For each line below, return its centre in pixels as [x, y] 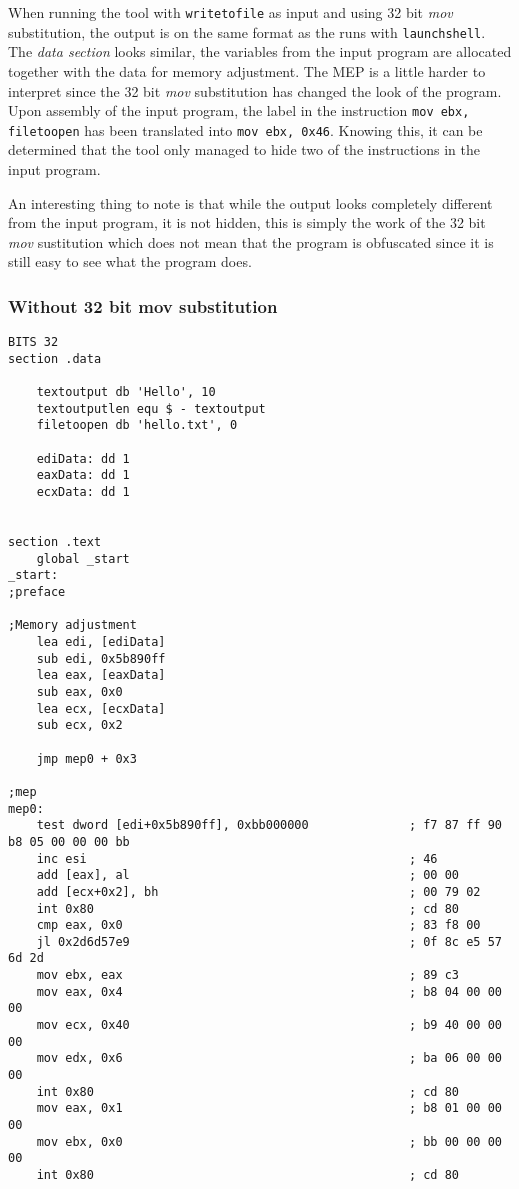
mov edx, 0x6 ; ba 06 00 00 [269, 1058]
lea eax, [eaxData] [101, 675]
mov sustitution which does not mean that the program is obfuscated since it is [251, 241]
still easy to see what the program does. [130, 261]
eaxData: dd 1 [83, 475]
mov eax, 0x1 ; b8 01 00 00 [269, 1108]
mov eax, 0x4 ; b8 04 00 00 [269, 991]
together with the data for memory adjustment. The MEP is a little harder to [247, 70]
